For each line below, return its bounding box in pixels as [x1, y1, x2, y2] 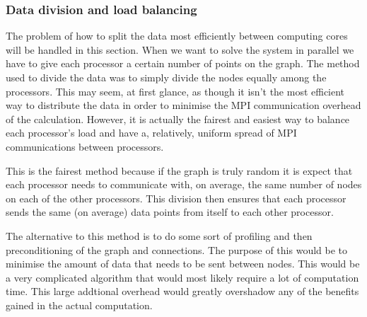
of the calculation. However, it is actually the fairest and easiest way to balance [6, 111, 350, 126]
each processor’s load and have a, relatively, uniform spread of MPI [6, 125, 297, 140]
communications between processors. [6, 139, 164, 154]
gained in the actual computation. [6, 297, 153, 312]
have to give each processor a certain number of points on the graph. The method [6, 56, 360, 71]
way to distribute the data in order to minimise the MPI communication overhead [6, 98, 361, 113]
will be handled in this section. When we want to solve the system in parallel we [6, 42, 354, 57]
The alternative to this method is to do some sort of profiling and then [6, 228, 313, 243]
